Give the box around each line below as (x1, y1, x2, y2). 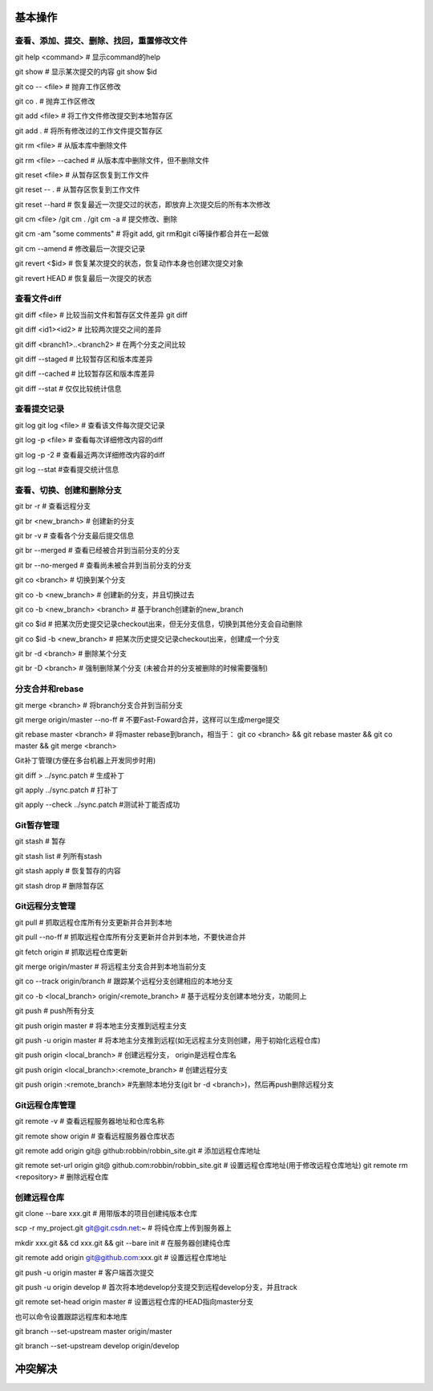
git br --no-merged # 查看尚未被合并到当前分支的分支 (14, 560, 192, 570)
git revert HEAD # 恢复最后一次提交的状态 (14, 273, 152, 283)
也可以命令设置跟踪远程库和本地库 (14, 1312, 127, 1321)
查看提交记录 (14, 404, 65, 415)
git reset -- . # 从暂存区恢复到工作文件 (14, 185, 140, 194)
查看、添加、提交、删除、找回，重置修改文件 (14, 35, 188, 47)
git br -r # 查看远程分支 (14, 502, 91, 511)
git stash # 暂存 (14, 836, 66, 846)
